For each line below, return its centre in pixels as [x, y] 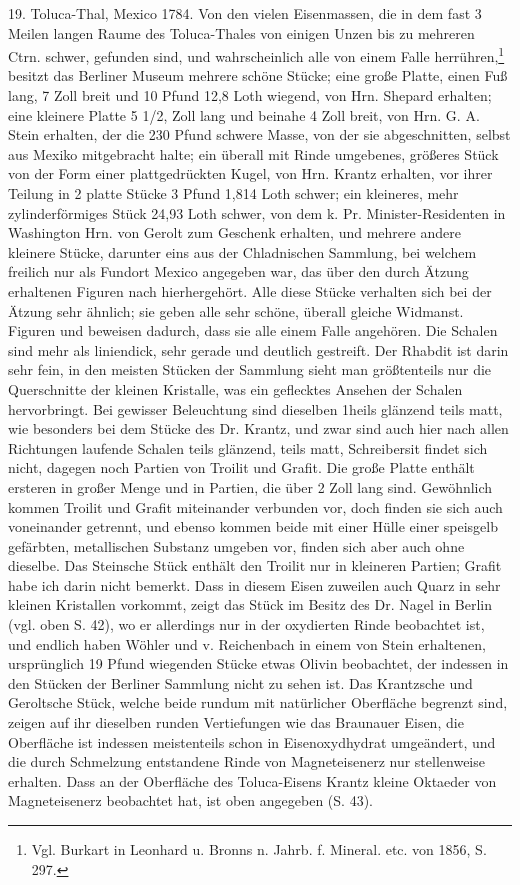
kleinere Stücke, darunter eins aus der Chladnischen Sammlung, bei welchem [242, 251]
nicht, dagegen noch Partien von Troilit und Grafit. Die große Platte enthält [241, 467]
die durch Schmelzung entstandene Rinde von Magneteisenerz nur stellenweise [246, 761]
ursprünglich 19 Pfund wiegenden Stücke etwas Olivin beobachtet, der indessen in [258, 663]
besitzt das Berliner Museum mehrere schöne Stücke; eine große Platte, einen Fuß [258, 75]
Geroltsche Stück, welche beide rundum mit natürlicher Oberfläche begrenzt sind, [258, 702]
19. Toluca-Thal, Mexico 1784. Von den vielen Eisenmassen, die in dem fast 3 [245, 13]
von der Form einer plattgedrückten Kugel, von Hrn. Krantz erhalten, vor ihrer [250, 173]
